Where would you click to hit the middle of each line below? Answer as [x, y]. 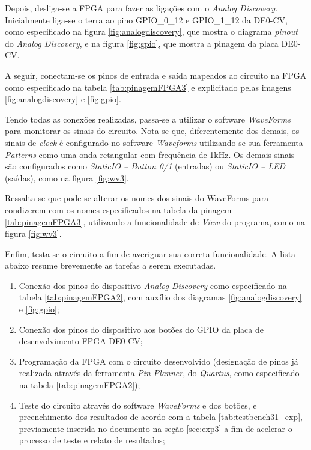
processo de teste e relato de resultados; [92, 440]
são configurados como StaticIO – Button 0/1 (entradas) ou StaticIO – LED [145, 166]
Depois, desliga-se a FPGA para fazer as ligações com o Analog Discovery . [141, 8]
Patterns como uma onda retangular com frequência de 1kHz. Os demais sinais [150, 154]
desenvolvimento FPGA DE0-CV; [81, 341]
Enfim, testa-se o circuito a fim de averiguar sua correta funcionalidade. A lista [150, 253]
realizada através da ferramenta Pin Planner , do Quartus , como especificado [159, 373]
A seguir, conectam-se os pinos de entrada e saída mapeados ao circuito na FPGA [156, 75]
